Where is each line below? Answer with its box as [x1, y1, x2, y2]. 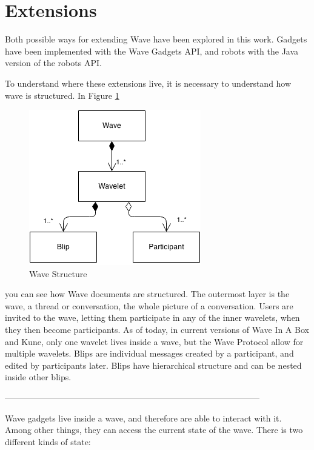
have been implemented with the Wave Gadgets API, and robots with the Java [5, 44, 299, 57]
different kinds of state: [5, 435, 91, 448]
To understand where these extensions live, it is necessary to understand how [5, 76, 292, 89]
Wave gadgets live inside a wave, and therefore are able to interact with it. [5, 411, 282, 424]
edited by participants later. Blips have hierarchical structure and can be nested [5, 358, 302, 371]
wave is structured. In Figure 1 [5, 89, 119, 101]
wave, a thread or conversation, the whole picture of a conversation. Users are [5, 299, 293, 312]
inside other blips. [5, 371, 72, 383]
